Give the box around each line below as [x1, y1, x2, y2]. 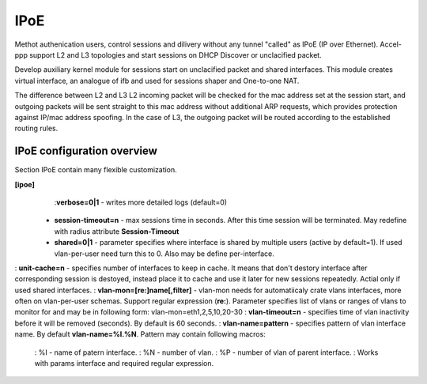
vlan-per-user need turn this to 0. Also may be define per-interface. [54, 249, 274, 258]
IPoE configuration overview [14, 145, 158, 158]
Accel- [380, 40, 402, 49]
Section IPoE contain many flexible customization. [14, 165, 177, 175]
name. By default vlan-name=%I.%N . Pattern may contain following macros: [14, 329, 266, 339]
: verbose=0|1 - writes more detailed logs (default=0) [54, 198, 228, 207]
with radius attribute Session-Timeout [54, 226, 179, 236]
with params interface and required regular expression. [34, 359, 214, 368]
